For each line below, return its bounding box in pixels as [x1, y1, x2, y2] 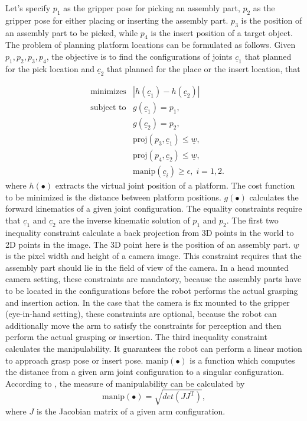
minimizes [90, 88, 126, 96]
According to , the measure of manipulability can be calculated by [5, 377, 245, 389]
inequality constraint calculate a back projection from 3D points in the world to [5, 226, 294, 238]
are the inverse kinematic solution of [58, 213, 190, 226]
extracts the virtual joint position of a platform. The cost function [55, 179, 295, 192]
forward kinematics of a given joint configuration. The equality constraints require [5, 202, 302, 215]
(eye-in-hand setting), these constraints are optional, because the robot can [5, 307, 277, 320]
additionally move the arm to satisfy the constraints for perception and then [5, 319, 282, 331]
